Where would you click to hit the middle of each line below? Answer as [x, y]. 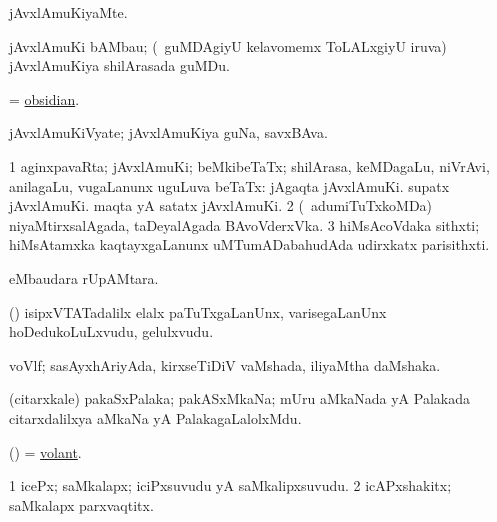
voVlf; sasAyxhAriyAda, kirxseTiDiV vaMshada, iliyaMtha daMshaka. [225, 364]
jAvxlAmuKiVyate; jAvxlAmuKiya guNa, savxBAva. [168, 132]
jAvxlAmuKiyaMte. [68, 12]
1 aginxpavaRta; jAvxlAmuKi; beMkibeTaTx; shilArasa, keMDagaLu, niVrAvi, [249, 165]
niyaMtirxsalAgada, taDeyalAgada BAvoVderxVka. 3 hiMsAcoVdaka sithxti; [244, 224]
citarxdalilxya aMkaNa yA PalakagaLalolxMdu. [155, 417]
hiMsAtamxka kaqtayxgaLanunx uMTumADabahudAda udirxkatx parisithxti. [249, 244]
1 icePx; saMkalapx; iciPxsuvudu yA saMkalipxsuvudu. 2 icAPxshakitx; [230, 485]
